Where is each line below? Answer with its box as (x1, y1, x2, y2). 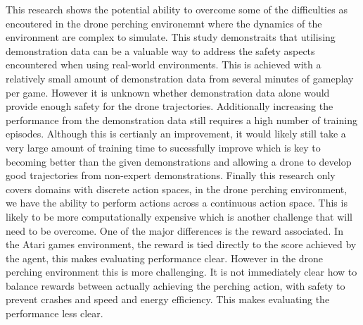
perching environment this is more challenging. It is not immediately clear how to (6, 264, 357, 279)
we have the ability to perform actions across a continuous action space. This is (6, 195, 348, 210)
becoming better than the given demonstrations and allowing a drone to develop (6, 154, 352, 168)
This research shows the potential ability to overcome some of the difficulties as (6, 2, 348, 16)
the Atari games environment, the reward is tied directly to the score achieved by (6, 237, 357, 252)
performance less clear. (6, 306, 103, 321)
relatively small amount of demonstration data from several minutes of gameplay (6, 70, 354, 85)
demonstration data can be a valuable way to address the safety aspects (6, 43, 315, 58)
